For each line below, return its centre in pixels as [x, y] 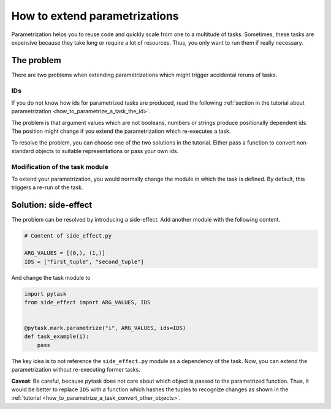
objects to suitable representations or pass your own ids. [107, 151]
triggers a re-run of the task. [47, 187]
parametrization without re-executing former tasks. [76, 370]
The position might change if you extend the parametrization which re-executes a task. [121, 131]
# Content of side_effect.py [68, 236]
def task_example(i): [57, 336]
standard [23, 151]
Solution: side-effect [52, 205]
